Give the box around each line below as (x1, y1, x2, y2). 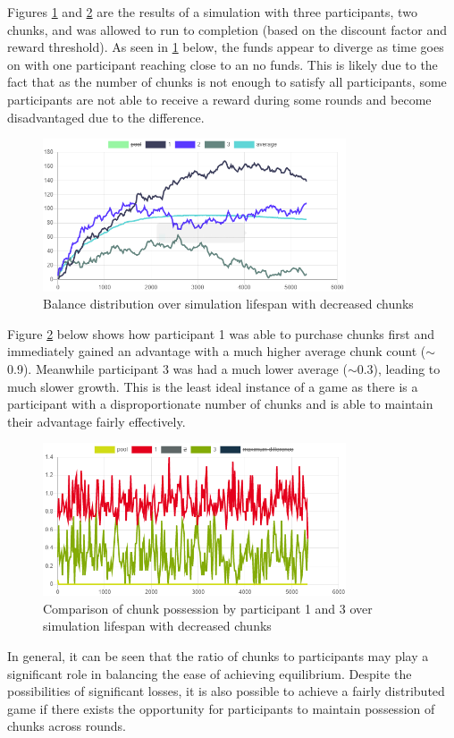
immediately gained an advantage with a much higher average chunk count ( (7, 342, 426, 361)
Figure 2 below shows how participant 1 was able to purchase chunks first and (7, 324, 434, 343)
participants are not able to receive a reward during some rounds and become (7, 89, 432, 108)
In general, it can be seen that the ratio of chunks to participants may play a (7, 646, 429, 665)
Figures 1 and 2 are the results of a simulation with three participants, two (7, 3, 417, 21)
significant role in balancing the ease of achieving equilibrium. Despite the (7, 664, 412, 683)
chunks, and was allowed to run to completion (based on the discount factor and (7, 20, 447, 38)
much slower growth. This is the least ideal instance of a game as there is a (7, 377, 418, 395)
